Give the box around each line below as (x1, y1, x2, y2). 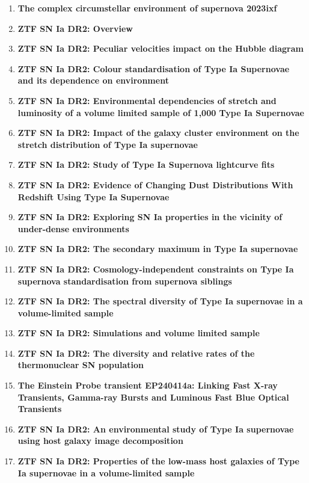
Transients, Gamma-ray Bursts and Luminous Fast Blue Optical (17, 390, 289, 403)
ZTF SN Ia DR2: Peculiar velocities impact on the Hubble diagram (17, 42, 304, 55)
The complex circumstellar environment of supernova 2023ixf (17, 2, 277, 14)
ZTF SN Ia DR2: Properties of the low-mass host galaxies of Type (17, 455, 299, 467)
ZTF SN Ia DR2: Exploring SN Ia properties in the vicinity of (17, 211, 283, 223)
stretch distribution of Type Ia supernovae (17, 138, 198, 150)
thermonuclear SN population (17, 358, 144, 371)
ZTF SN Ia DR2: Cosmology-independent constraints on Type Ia (17, 262, 294, 275)
